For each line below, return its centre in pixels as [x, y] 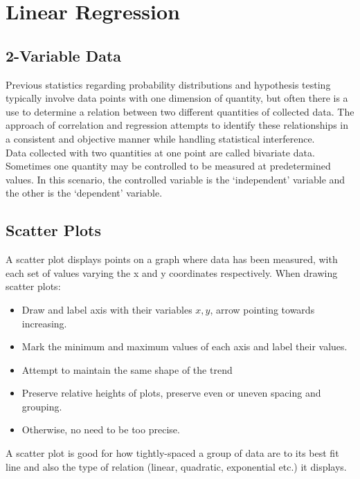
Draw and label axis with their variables [107, 309]
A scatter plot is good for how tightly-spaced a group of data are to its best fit [172, 453]
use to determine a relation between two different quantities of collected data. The [180, 111]
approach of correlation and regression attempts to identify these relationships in [177, 125]
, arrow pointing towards [262, 309]
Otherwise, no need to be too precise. [101, 430]
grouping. [42, 406]
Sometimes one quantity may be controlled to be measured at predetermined [168, 166]
